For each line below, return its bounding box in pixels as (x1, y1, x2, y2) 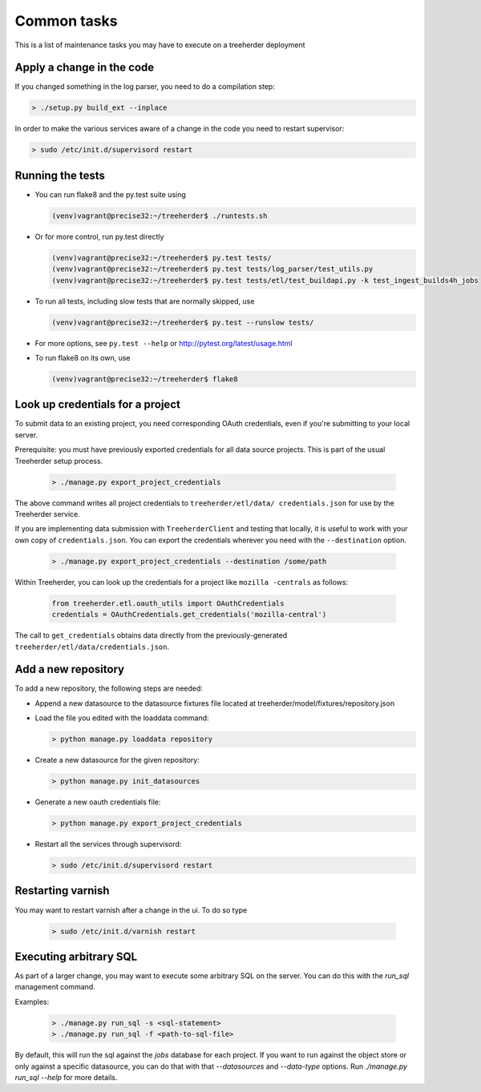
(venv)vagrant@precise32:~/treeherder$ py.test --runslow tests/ (51, 317, 314, 327)
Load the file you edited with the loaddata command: (34, 713, 209, 723)
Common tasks (14, 12, 118, 30)
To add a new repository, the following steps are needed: (14, 683, 204, 693)
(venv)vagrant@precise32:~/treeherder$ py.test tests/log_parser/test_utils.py (51, 264, 374, 274)
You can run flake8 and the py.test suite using (34, 189, 186, 199)
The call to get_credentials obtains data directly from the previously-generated (14, 631, 288, 640)
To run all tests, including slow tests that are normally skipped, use (34, 296, 255, 306)
